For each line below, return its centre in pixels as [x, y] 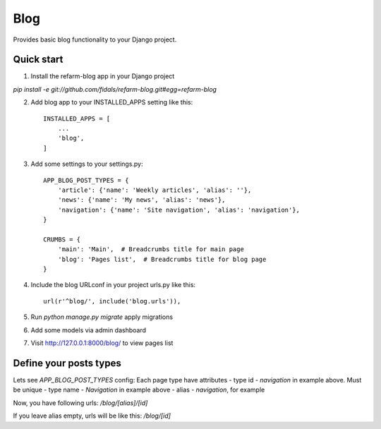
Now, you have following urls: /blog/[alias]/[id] [80, 403]
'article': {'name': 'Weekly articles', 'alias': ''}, [155, 190]
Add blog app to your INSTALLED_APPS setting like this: [112, 102]
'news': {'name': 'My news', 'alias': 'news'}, [141, 200]
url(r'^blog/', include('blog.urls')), [112, 301]
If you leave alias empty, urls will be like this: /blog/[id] [92, 416]
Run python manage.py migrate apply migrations [102, 317]
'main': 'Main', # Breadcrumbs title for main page [151, 249]
